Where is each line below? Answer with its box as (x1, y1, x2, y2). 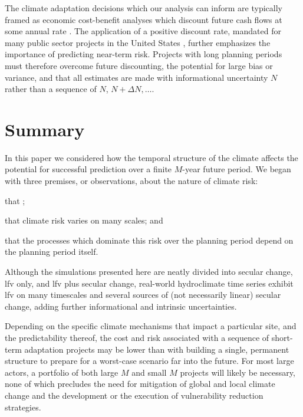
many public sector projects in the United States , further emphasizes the (5, 36, 271, 48)
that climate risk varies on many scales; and (5, 214, 163, 226)
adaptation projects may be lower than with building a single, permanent (24, 343, 289, 355)
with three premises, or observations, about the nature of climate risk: (5, 175, 258, 187)
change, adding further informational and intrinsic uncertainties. (5, 300, 237, 312)
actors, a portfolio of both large (5, 366, 118, 378)
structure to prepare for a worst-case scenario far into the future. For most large (5, 354, 294, 367)
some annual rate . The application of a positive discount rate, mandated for (5, 25, 281, 37)
